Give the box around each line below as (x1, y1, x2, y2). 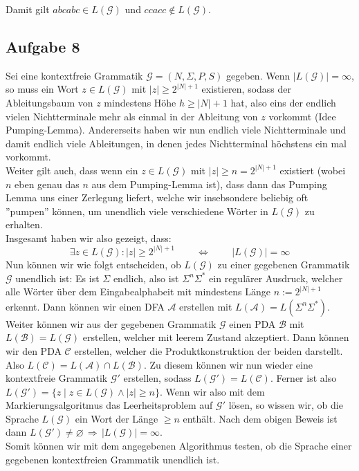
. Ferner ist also (270, 371, 337, 385)
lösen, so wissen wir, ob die (228, 398, 343, 412)
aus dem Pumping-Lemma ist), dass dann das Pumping (91, 176, 327, 191)
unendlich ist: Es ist (15, 270, 100, 285)
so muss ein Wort (6, 82, 79, 96)
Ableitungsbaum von (6, 95, 93, 109)
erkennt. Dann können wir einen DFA (6, 299, 165, 313)
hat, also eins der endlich (230, 95, 336, 109)
